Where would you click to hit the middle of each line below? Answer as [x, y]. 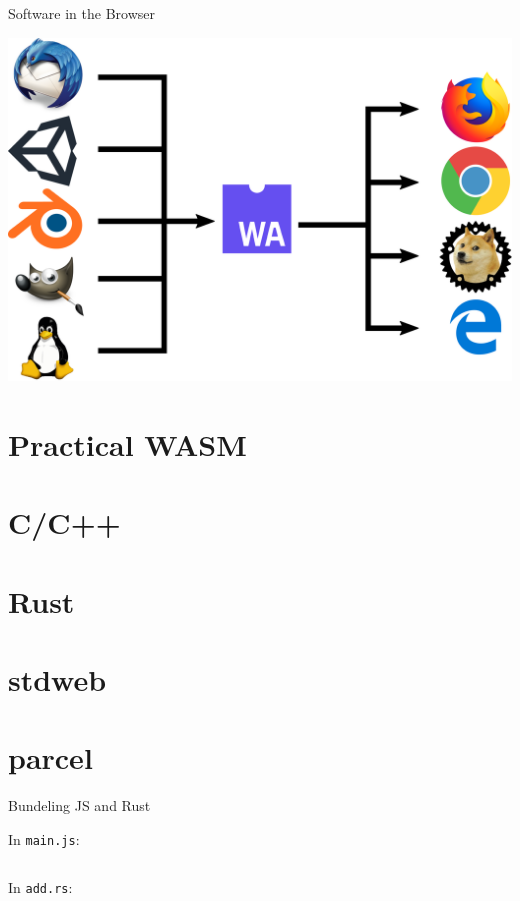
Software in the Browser [81, 13]
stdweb [57, 679]
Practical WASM [127, 443]
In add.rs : [40, 886]
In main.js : [44, 838]
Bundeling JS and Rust [79, 805]
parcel [50, 757]
